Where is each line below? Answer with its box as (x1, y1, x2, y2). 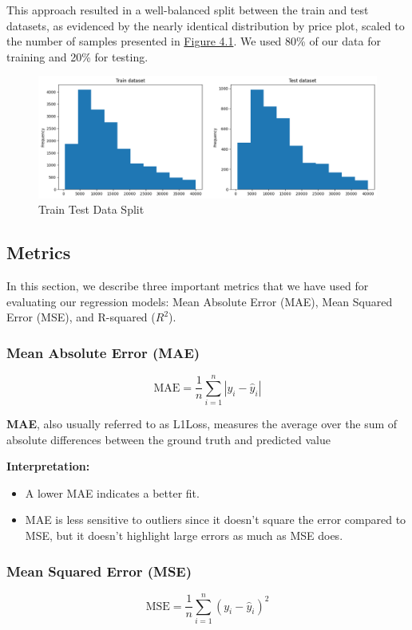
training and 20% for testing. (6, 48, 149, 65)
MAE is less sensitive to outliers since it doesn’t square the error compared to (25, 511, 406, 528)
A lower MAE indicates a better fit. (25, 484, 200, 501)
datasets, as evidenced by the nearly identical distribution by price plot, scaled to (6, 17, 405, 33)
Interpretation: (6, 458, 90, 474)
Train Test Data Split (38, 201, 145, 218)
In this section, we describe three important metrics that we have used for (6, 277, 369, 293)
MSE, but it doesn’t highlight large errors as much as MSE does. (25, 527, 343, 544)
